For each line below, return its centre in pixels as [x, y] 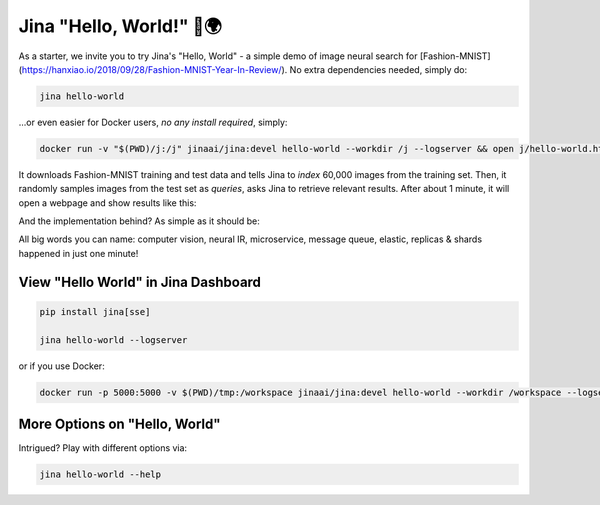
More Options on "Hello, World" [119, 423]
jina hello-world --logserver [113, 339]
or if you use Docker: [61, 366]
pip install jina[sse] [95, 311]
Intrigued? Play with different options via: [103, 448]
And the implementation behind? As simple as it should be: [139, 221]
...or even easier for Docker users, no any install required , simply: [153, 122]
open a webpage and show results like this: [107, 202]
